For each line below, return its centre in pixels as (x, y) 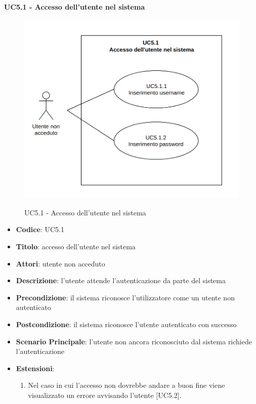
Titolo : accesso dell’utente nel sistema (76, 246)
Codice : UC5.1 (40, 229)
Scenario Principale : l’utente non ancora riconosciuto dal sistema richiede (134, 341)
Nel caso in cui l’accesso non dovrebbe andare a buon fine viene (126, 385)
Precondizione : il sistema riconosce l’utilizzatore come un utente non (125, 297)
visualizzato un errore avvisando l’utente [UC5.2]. (105, 395)
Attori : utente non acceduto (60, 263)
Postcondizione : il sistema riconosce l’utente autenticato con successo (126, 324)
